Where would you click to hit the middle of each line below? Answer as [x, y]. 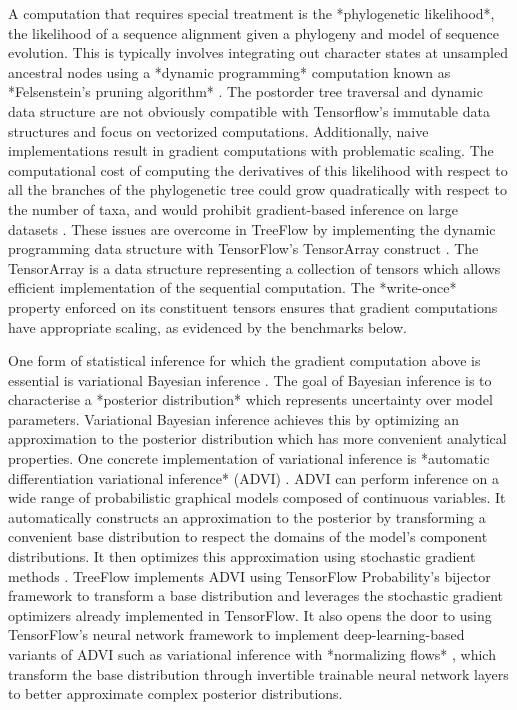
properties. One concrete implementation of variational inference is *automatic [249, 458]
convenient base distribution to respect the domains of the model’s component [248, 536]
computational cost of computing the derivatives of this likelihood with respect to [258, 169]
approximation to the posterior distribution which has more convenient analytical [257, 438]
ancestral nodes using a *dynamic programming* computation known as [229, 71]
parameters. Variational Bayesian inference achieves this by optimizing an [233, 418]
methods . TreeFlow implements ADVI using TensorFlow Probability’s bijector [249, 575]
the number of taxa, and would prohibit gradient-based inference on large [233, 208]
